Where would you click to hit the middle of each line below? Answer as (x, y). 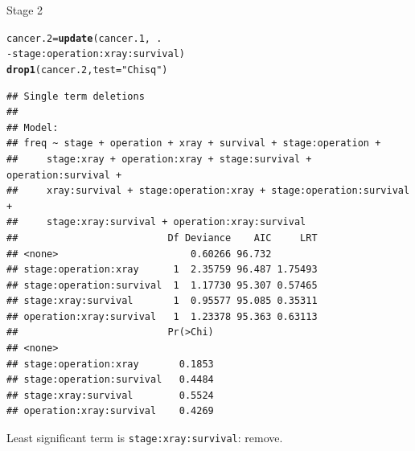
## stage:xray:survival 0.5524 (110, 395)
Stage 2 (25, 10)
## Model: (33, 127)
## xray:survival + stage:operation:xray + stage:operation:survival (208, 191)
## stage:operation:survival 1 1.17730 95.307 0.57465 (162, 285)
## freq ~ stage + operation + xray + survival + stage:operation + (194, 143)
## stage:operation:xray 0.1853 (110, 364)
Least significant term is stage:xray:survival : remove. (145, 438)
